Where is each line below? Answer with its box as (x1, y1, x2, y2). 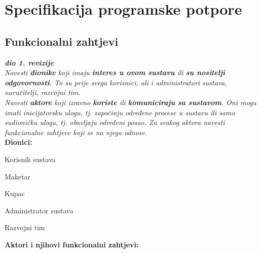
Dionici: (5, 137, 32, 147)
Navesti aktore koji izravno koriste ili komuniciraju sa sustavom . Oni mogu (5, 97, 256, 107)
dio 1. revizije (5, 57, 54, 68)
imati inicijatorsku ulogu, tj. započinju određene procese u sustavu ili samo (5, 107, 235, 117)
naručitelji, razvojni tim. (5, 87, 81, 98)
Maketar (5, 171, 30, 181)
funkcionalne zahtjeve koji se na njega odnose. (5, 126, 147, 137)
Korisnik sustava (5, 153, 56, 164)
